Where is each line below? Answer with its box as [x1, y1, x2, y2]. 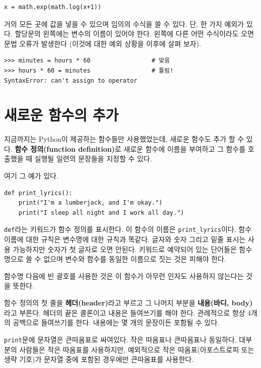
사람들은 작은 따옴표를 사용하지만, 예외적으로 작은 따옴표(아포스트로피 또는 [19, 344, 254, 354]
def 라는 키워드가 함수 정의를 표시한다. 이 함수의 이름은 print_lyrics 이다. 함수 [4, 224, 252, 234]
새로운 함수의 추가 [4, 104, 119, 125]
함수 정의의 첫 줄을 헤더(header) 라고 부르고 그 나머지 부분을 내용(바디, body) [4, 297, 253, 308]
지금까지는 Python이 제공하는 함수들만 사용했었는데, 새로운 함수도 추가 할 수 [4, 134, 244, 144]
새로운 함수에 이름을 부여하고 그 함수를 [123, 143, 246, 154]
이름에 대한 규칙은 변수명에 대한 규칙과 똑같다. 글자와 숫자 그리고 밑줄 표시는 [4, 234, 246, 244]
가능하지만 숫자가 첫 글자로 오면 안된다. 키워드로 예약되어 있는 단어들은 [13, 243, 237, 254]
